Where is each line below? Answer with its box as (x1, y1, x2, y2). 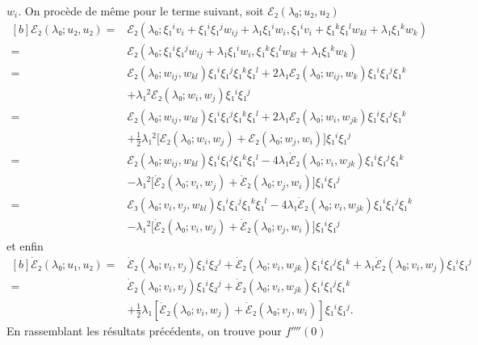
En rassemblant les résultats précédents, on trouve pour (6, 322, 282, 339)
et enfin (6, 237, 44, 254)
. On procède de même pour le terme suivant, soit (18, 2, 264, 19)
